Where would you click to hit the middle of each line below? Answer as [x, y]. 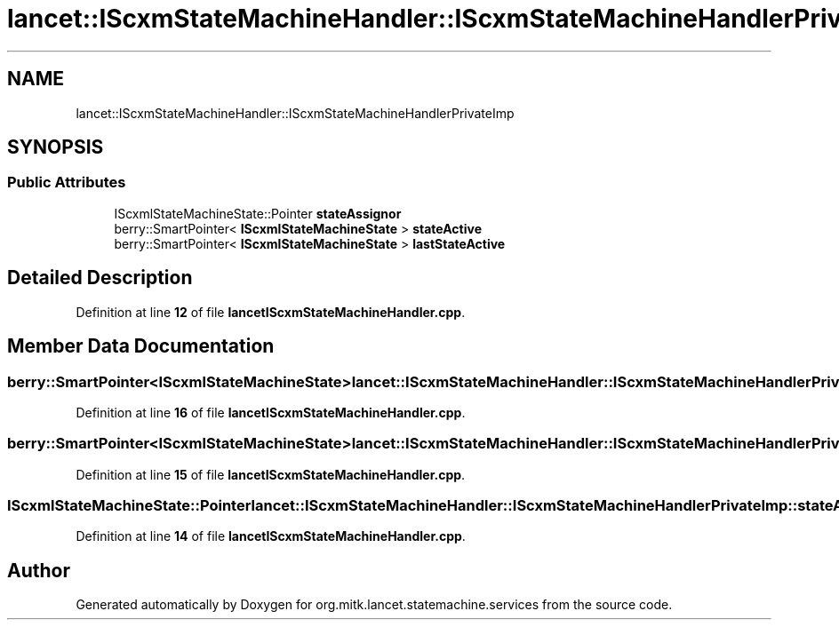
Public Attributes [67, 183]
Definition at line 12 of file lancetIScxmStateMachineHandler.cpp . [271, 312]
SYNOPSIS [56, 147]
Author [39, 570]
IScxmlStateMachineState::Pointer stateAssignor [258, 213]
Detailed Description [100, 278]
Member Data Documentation [141, 346]
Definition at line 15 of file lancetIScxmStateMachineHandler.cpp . [271, 474]
